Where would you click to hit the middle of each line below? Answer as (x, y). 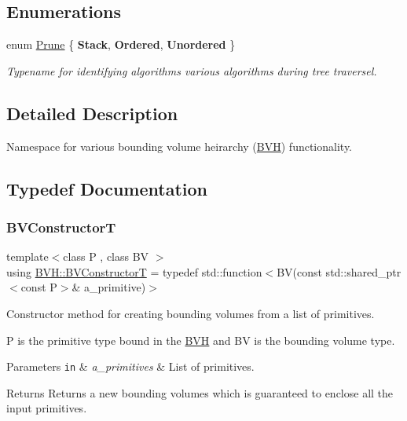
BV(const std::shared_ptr (339, 271)
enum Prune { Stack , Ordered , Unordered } (121, 44)
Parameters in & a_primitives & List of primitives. (130, 366)
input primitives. (47, 408)
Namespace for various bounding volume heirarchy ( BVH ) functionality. (180, 146)
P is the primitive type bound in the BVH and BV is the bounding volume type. (201, 340)
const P (39, 287)
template (27, 256)
